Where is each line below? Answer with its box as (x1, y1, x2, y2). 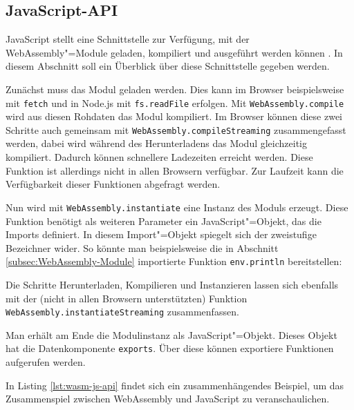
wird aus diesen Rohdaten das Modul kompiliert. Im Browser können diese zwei (6, 109, 343, 124)
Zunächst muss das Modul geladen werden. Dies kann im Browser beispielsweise (6, 81, 344, 96)
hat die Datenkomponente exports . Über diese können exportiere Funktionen (6, 341, 334, 355)
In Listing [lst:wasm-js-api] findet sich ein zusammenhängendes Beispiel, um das (6, 378, 344, 392)
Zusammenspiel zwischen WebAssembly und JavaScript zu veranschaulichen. (6, 391, 330, 406)
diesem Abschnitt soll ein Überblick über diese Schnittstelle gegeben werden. (6, 59, 330, 73)
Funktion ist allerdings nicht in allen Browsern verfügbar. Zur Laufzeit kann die (6, 163, 344, 177)
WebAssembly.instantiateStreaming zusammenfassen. (6, 304, 239, 319)
